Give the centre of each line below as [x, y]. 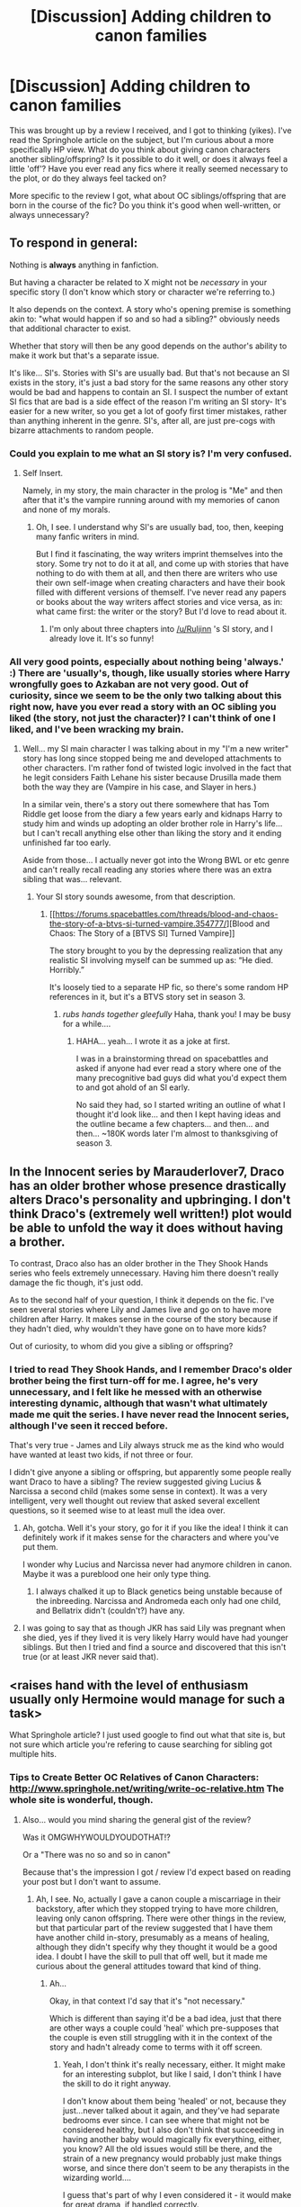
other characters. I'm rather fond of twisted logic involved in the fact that [157, 768]
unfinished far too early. [66, 842]
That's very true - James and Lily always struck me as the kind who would [147, 1446]
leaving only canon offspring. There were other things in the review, [161, 1918]
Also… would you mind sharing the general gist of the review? [137, 1819]
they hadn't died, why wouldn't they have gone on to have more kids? [138, 1329]
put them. [40, 1547]
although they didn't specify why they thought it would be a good [156, 1947]
